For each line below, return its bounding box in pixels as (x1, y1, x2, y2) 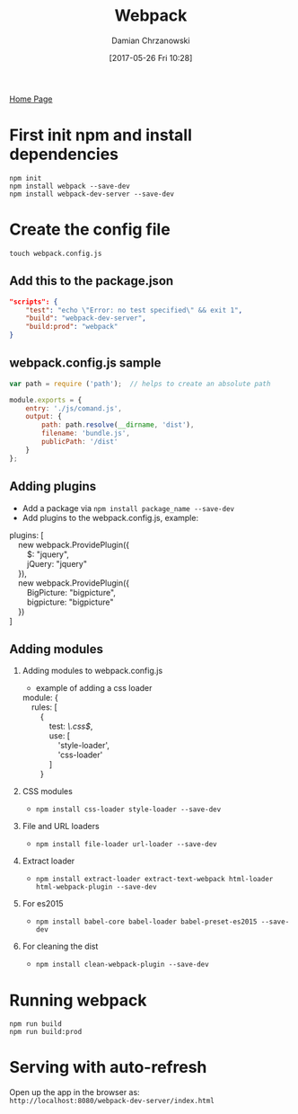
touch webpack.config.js (9, 249, 102, 258)
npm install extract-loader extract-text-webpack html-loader (35, 875, 274, 884)
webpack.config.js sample (9, 356, 162, 371)
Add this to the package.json (9, 273, 174, 288)
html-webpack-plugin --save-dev (35, 882, 157, 892)
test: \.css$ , (48, 721, 93, 732)
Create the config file (9, 219, 171, 240)
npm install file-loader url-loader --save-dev (35, 840, 217, 849)
